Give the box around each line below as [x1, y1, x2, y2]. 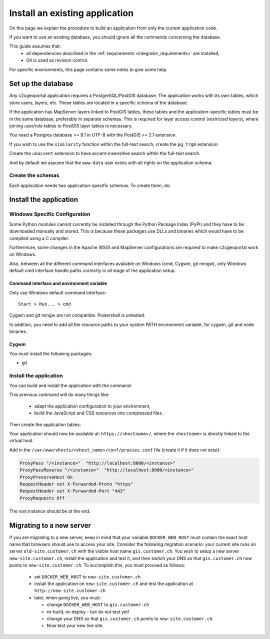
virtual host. [9, 437, 34, 443]
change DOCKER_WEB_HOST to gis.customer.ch [46, 601, 149, 607]
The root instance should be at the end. [9, 508, 90, 514]
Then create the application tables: [9, 421, 81, 427]
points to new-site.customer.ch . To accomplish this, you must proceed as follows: [9, 562, 185, 568]
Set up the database [9, 79, 73, 88]
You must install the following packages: [9, 350, 92, 356]
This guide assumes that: [9, 43, 61, 49]
